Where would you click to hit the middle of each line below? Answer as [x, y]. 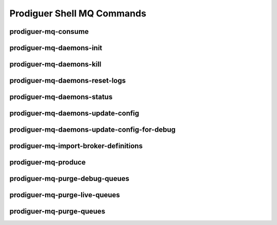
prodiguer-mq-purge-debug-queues [70, 179]
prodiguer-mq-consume [49, 32]
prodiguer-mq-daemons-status [61, 97]
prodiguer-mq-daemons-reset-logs [67, 81]
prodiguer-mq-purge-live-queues [65, 195]
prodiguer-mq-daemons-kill [55, 64]
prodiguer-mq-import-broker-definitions [76, 146]
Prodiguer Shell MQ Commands [78, 13]
